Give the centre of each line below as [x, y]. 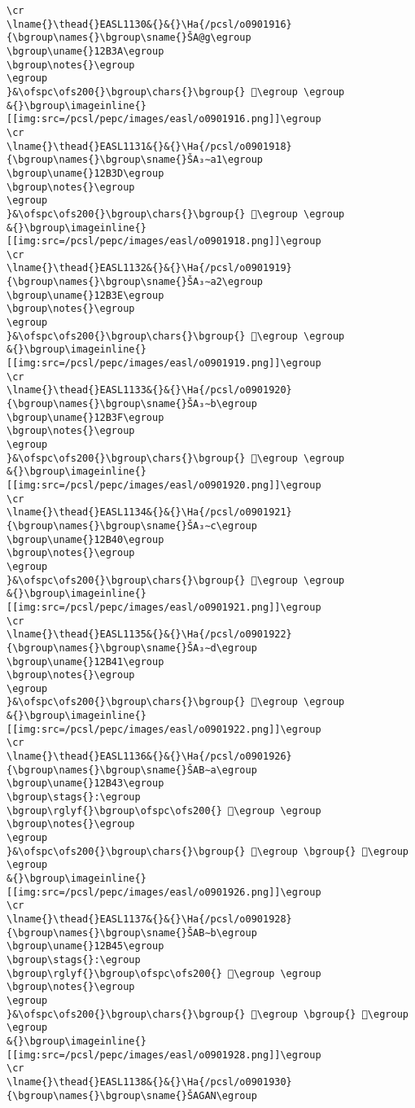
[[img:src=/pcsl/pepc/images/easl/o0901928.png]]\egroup [164, 1055]
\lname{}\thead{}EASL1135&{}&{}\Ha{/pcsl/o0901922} [149, 635]
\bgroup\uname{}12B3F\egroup [85, 417]
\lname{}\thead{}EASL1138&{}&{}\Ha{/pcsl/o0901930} [149, 1082]
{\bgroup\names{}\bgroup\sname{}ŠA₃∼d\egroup [132, 648]
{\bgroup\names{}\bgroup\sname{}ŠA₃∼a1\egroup [135, 160]
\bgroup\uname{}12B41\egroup [85, 661]
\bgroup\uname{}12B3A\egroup [85, 51]
